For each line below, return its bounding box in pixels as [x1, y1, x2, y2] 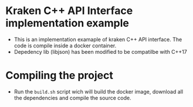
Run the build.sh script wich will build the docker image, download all [13, 88, 183, 95]
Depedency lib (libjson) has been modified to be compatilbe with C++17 [13, 48, 187, 55]
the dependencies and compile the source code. [13, 94, 131, 101]
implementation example [5, 16, 130, 30]
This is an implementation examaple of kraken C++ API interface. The [13, 36, 182, 43]
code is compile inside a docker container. [13, 42, 117, 49]
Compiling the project [5, 69, 114, 82]
